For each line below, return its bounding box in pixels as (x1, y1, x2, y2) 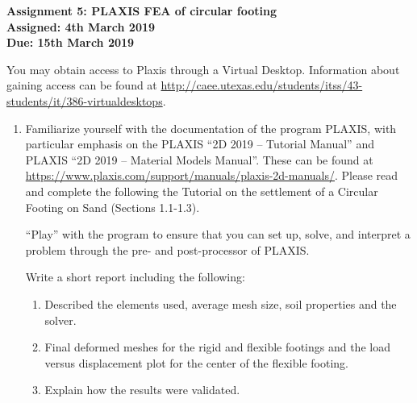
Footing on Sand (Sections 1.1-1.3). (25, 198, 200, 215)
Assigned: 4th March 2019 (6, 18, 156, 35)
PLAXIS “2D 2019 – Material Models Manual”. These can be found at (25, 151, 373, 168)
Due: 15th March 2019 (6, 34, 135, 51)
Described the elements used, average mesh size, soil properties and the (44, 295, 397, 312)
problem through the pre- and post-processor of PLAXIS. (25, 241, 310, 258)
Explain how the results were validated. (44, 381, 240, 398)
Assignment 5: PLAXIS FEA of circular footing (6, 2, 277, 19)
